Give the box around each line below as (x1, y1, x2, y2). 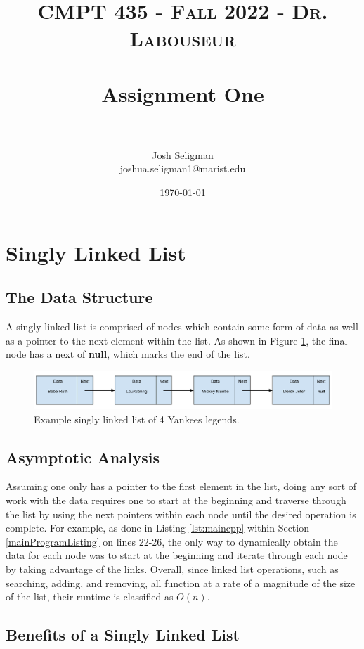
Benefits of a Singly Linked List (6, 624, 240, 645)
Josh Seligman (152, 147, 214, 162)
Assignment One (101, 79, 264, 108)
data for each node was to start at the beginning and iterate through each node (6, 548, 348, 563)
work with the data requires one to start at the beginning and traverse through (6, 493, 346, 508)
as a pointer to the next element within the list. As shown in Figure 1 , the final (6, 333, 348, 347)
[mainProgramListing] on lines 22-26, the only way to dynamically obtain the (6, 534, 338, 548)
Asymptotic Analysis (6, 446, 160, 468)
